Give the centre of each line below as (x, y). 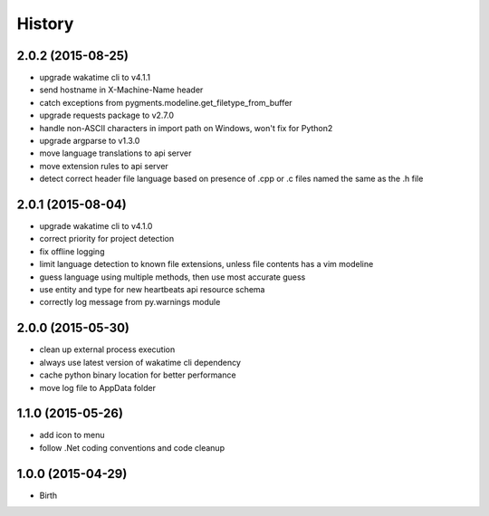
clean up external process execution (107, 349)
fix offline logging (72, 251)
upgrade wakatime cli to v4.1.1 (95, 78)
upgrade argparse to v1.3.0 (90, 141)
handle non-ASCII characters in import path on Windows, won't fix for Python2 (186, 128)
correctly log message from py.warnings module (130, 302)
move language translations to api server (115, 153)
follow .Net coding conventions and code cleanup (132, 447)
